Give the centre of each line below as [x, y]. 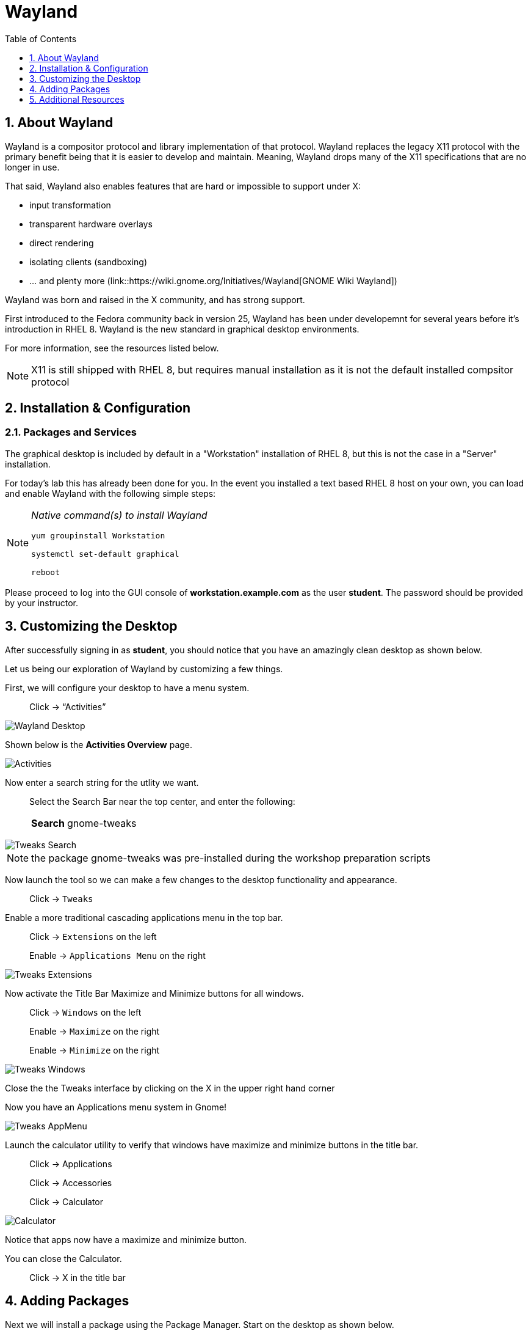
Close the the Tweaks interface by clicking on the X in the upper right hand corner [170, 1088]
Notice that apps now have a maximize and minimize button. [126, 1239]
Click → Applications [71, 1164]
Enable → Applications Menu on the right [117, 955]
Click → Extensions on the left [93, 936]
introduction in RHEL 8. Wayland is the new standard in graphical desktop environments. [182, 329]
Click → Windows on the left [85, 1012]
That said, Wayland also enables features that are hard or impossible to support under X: [183, 186]
